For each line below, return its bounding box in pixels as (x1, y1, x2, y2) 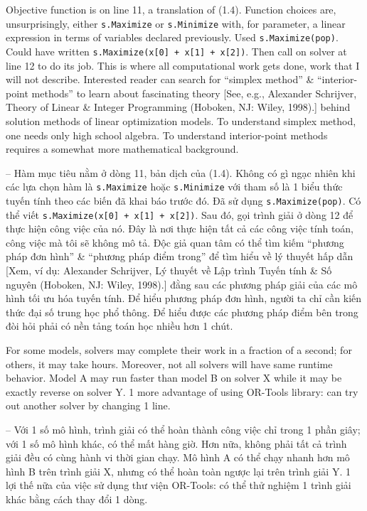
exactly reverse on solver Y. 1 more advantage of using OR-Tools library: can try (6, 384, 358, 399)
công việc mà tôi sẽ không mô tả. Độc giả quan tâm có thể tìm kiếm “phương (6, 235, 344, 249)
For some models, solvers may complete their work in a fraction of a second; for (6, 343, 352, 357)
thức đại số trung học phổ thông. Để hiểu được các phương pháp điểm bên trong (6, 304, 358, 319)
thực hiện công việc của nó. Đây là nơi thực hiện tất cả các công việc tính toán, (6, 221, 354, 236)
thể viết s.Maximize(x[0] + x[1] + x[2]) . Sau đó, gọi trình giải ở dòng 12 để (6, 207, 353, 222)
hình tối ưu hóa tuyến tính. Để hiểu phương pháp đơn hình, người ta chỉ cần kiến (6, 291, 362, 306)
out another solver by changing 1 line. (6, 398, 171, 413)
